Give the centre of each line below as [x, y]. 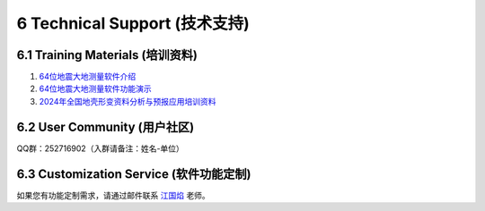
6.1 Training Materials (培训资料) [107, 55]
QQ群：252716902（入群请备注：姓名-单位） [100, 148]
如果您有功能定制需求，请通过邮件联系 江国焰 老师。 [113, 195]
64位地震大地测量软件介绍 [88, 77]
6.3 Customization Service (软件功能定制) [134, 174]
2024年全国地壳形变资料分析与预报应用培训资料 [128, 101]
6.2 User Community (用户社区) [106, 127]
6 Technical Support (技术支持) [133, 23]
